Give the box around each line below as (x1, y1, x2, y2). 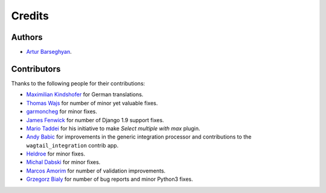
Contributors (11, 64, 61, 74)
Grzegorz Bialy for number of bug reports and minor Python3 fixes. (26, 175, 193, 183)
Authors (11, 32, 43, 42)
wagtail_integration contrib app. (26, 142, 119, 149)
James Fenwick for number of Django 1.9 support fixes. (26, 116, 164, 123)
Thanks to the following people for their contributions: (11, 79, 145, 87)
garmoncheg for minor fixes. (26, 108, 98, 115)
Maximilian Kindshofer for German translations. (26, 91, 144, 98)
